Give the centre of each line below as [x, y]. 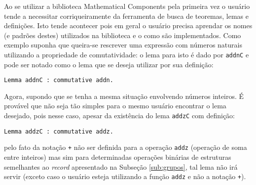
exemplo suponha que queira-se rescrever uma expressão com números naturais [123, 45]
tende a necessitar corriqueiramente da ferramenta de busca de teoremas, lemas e [127, 16]
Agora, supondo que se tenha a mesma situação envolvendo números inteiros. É [124, 96]
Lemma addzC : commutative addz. [59, 131]
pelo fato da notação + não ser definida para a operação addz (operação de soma [126, 147]
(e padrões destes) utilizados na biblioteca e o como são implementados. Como [123, 35]
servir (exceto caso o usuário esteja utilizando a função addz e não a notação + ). [125, 176]
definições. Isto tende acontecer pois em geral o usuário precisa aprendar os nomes [128, 25]
